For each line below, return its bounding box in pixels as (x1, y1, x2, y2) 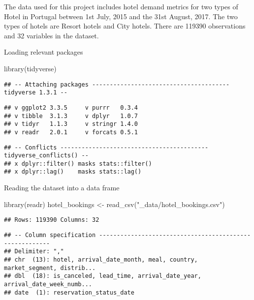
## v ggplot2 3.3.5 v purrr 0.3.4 (4, 104, 138, 111)
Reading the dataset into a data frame (4, 182, 120, 193)
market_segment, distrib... (4, 264, 96, 271)
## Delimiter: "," (4, 248, 64, 255)
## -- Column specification (4, 231, 96, 239)
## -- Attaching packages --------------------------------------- (4, 81, 230, 88)
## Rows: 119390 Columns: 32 (4, 216, 99, 224)
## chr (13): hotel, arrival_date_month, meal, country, (4, 256, 198, 263)
